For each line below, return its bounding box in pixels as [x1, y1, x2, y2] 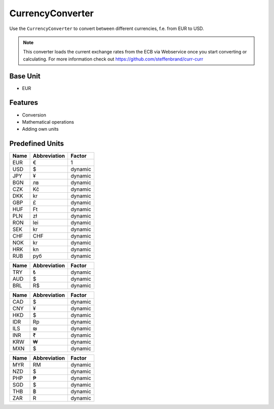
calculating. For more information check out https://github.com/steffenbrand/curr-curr [23, 56, 203, 62]
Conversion [22, 112, 47, 118]
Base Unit [9, 72, 41, 80]
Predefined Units [9, 139, 64, 148]
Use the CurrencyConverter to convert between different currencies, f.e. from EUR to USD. [9, 25, 204, 32]
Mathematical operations [22, 119, 75, 125]
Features [9, 98, 38, 107]
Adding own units [22, 126, 59, 132]
